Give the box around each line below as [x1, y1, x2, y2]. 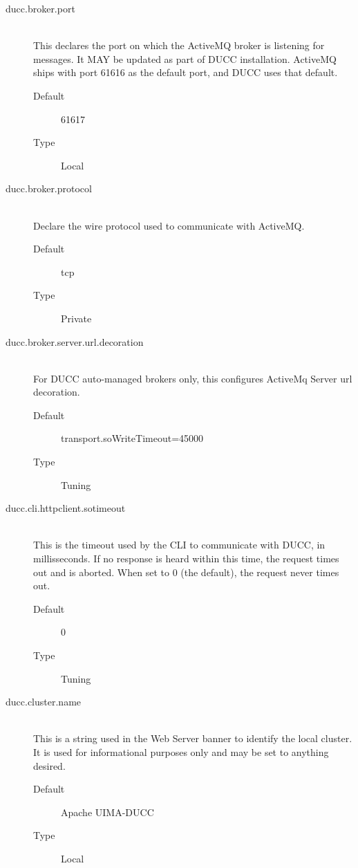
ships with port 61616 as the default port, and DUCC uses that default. [33, 65, 338, 80]
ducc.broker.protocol [6, 181, 92, 196]
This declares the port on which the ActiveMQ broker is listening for [33, 38, 325, 53]
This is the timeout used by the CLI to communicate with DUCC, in [33, 537, 326, 552]
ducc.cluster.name [6, 694, 82, 709]
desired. [33, 758, 66, 773]
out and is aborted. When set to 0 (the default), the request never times [33, 564, 339, 579]
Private [61, 311, 92, 325]
